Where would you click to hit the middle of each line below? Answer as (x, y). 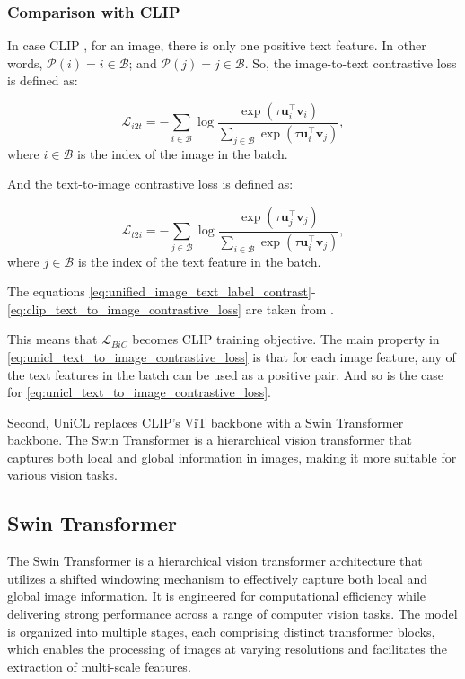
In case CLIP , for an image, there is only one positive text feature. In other (217, 45)
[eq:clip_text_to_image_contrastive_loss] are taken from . (171, 309)
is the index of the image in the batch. (182, 153)
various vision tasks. (62, 475)
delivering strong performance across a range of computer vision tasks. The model (232, 614)
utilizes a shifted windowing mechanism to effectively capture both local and (218, 578)
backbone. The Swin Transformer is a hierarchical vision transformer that (210, 440)
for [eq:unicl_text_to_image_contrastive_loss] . (139, 392)
